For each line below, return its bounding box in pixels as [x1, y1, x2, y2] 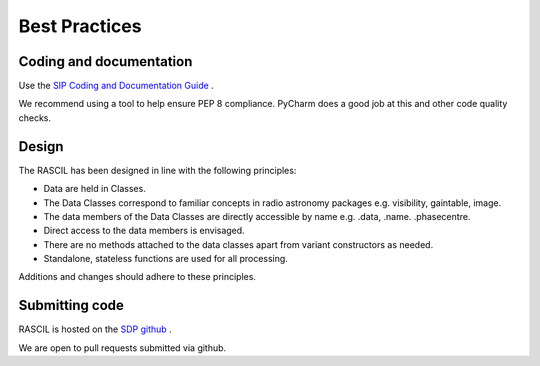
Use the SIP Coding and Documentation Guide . [18, 80, 214, 92]
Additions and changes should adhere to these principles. [18, 271, 257, 283]
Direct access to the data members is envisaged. [43, 225, 245, 237]
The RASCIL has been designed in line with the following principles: [18, 164, 297, 176]
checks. [18, 111, 52, 124]
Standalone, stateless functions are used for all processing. [43, 253, 289, 265]
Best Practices [18, 15, 142, 37]
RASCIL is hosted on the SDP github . [18, 323, 172, 335]
